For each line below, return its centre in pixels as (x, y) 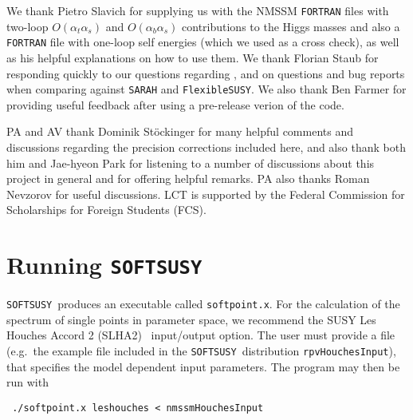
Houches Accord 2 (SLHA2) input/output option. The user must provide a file (201, 335)
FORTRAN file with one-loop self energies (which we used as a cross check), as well (203, 42)
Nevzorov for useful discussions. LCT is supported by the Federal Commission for (206, 194)
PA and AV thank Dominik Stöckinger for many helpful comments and (180, 131)
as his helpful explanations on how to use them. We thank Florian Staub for (193, 57)
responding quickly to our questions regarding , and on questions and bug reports (206, 73)
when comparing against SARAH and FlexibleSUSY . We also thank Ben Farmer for (206, 89)
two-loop (28, 26)
